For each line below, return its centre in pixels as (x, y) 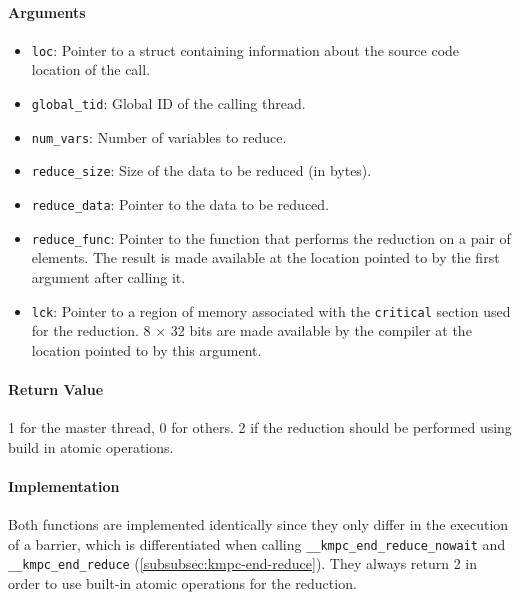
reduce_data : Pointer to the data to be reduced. (180, 204)
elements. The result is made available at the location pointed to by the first (265, 257)
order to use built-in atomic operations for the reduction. (182, 583)
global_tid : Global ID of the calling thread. (168, 103)
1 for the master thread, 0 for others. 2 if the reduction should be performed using (260, 427)
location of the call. (91, 69)
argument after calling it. (108, 276)
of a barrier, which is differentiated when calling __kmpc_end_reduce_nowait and (257, 543)
